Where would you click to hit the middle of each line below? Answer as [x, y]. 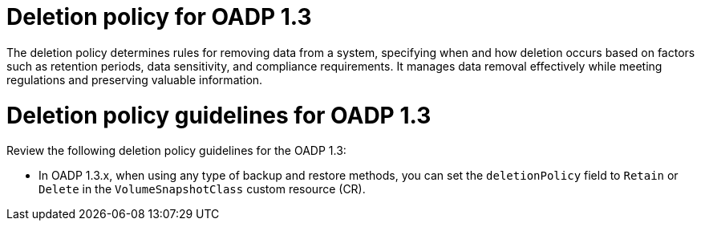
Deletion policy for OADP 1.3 [159, 17]
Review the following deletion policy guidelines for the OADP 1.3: [176, 151]
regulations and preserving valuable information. [135, 79]
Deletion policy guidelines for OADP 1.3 [219, 115]
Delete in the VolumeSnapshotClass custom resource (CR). [202, 189]
